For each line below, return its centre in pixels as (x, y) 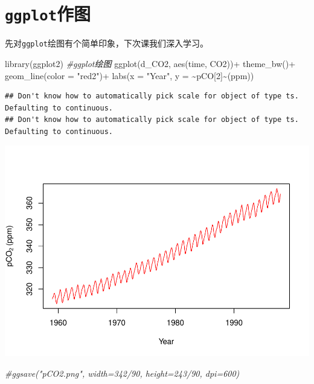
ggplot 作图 (48, 14)
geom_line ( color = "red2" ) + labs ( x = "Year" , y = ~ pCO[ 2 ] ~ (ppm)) (130, 75)
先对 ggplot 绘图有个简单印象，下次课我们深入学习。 (107, 43)
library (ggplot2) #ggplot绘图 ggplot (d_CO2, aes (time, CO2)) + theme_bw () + (150, 63)
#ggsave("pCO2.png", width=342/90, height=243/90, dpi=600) (122, 373)
